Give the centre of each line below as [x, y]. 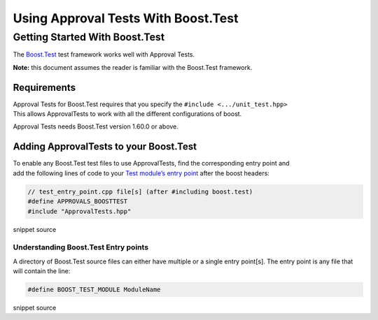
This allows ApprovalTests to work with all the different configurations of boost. [127, 114]
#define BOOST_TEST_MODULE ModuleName [94, 290]
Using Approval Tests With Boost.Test [126, 18]
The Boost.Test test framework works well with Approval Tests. [104, 54]
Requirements [44, 87]
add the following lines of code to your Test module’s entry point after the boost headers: [141, 173]
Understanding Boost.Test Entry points [81, 247]
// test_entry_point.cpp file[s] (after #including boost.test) [140, 191]
